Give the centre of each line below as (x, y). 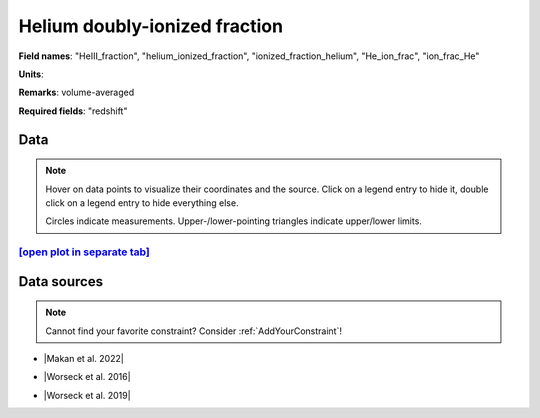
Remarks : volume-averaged (76, 92)
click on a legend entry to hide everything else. (142, 202)
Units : (31, 74)
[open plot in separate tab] (84, 252)
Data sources (61, 281)
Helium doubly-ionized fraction (151, 26)
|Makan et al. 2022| (83, 359)
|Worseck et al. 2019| (87, 395)
